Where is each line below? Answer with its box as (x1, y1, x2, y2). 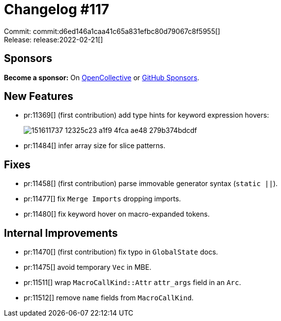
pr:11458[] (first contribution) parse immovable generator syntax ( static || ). (24, 179, 278, 188)
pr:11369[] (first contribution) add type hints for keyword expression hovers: (24, 111, 269, 120)
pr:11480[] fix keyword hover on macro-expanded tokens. (24, 210, 210, 219)
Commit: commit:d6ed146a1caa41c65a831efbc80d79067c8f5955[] (4, 27, 220, 35)
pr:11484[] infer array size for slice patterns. (24, 141, 166, 150)
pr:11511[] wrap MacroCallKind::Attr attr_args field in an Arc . (24, 278, 241, 287)
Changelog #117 (4, 1, 109, 18)
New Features (4, 90, 73, 103)
